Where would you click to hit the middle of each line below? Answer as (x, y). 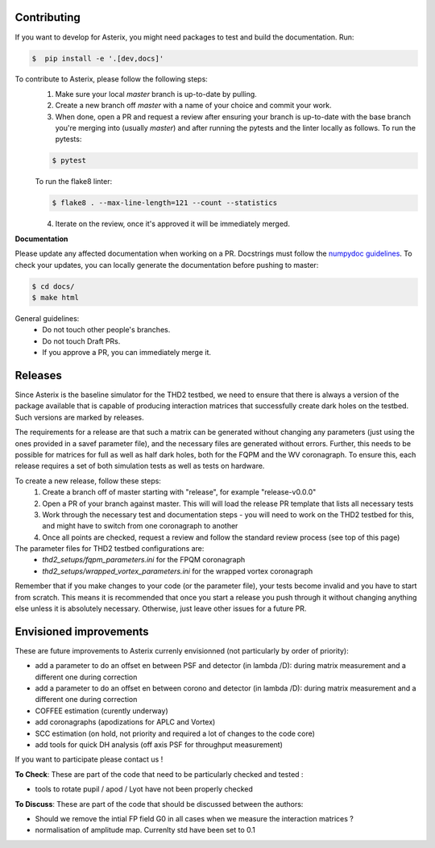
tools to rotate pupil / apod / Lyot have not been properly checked (144, 789)
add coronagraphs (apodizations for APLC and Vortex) (125, 722)
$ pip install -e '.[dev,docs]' (98, 58)
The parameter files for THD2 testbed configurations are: (110, 549)
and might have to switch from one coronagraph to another (140, 526)
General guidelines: (47, 318)
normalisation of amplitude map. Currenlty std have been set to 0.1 (145, 830)
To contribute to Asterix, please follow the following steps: (112, 79)
